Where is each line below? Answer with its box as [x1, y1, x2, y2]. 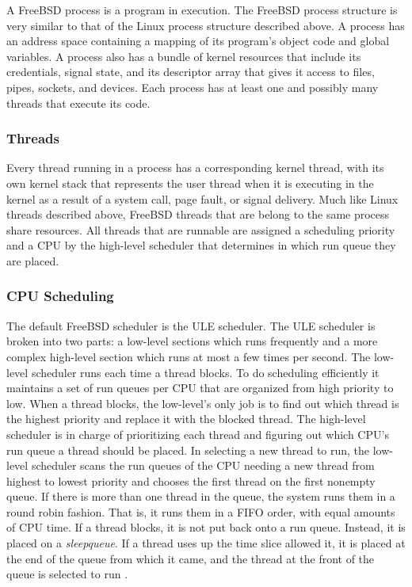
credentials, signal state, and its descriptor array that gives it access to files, [6, 63, 375, 80]
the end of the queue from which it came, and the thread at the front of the [6, 550, 375, 566]
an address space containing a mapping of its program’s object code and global [6, 32, 390, 49]
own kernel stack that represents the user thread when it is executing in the [6, 174, 374, 191]
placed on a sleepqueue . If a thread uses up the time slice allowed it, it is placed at [6, 535, 406, 551]
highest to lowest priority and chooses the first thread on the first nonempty [6, 472, 376, 489]
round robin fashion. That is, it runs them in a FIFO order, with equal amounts [6, 503, 395, 520]
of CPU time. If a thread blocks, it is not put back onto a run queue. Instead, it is [6, 519, 406, 536]
